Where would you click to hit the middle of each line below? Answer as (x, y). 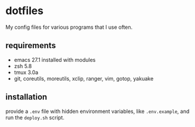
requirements (31, 46)
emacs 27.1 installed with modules (55, 59)
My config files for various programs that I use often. (69, 27)
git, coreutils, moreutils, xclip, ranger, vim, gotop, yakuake (83, 78)
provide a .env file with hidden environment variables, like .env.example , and (97, 111)
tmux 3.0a (26, 72)
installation (26, 97)
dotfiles (25, 11)
